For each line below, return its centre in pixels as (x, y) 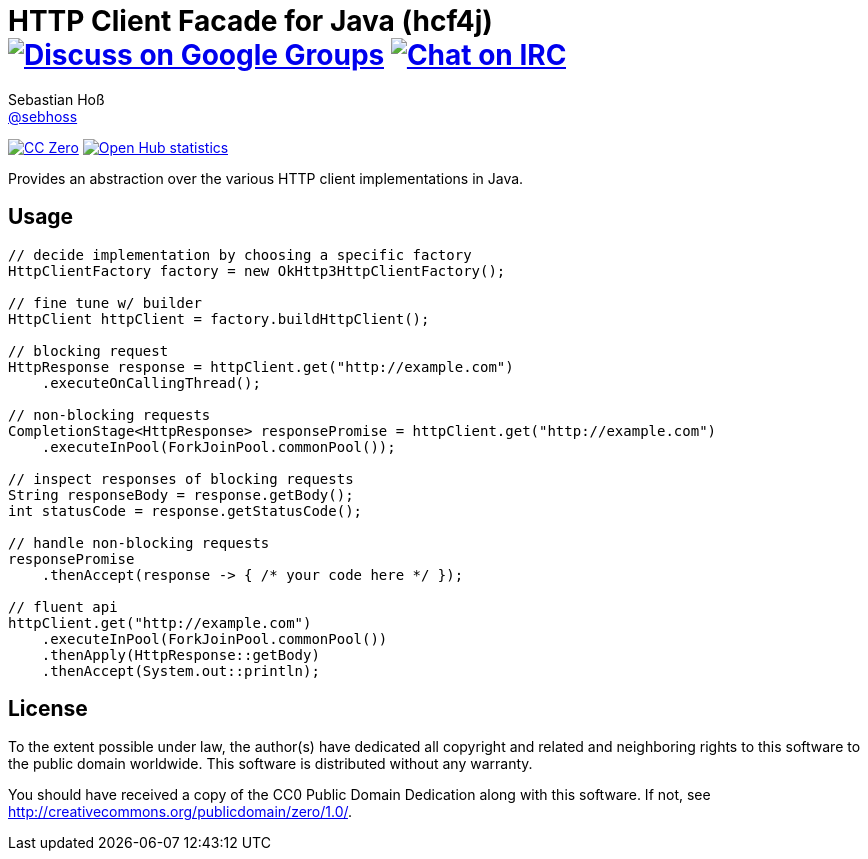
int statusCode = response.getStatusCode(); (185, 510)
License (48, 709)
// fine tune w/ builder (105, 302)
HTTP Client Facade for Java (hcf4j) (250, 21)
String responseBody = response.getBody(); (181, 494)
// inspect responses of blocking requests (181, 478)
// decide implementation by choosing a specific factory (240, 254)
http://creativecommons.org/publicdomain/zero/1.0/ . (180, 812)
